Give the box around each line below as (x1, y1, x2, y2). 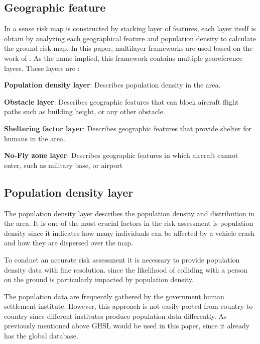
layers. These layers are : (4, 62, 80, 73)
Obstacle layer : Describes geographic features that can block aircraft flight (4, 96, 239, 107)
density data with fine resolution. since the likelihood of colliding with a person (4, 264, 247, 275)
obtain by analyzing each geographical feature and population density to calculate (4, 33, 256, 43)
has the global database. (4, 330, 78, 341)
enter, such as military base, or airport (4, 159, 123, 170)
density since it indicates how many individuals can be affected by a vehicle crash (4, 227, 254, 238)
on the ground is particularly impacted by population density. (4, 274, 194, 285)
